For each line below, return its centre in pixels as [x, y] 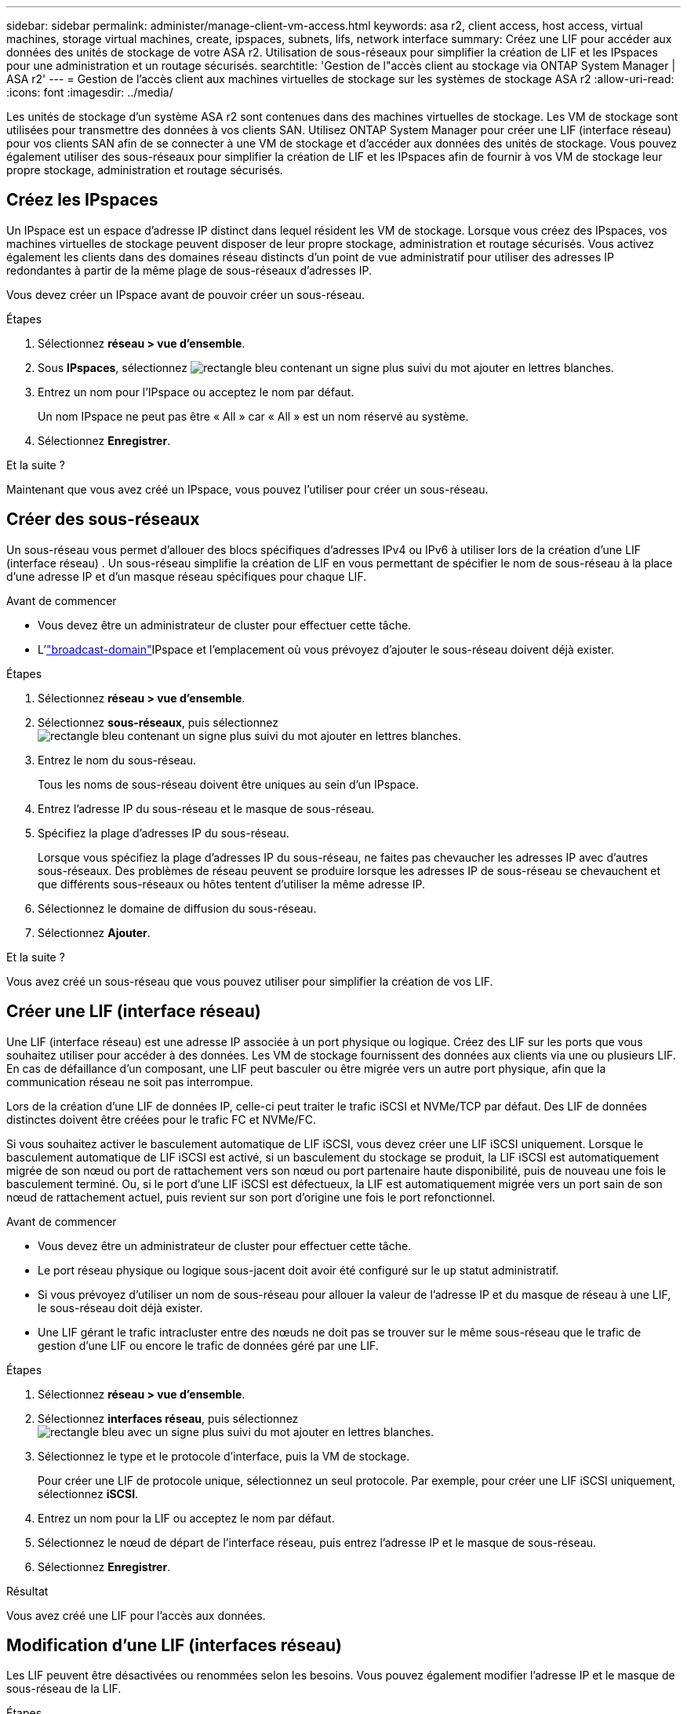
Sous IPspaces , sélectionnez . [326, 367]
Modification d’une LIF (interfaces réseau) [174, 1645]
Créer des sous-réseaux [103, 520]
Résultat [27, 1591]
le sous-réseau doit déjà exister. [120, 1307]
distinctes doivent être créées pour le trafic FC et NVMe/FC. [162, 1119]
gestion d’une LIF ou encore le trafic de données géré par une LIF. [208, 1345]
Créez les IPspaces [82, 200]
